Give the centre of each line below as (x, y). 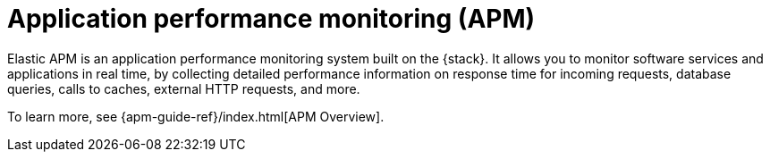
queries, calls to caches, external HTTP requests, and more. (184, 88)
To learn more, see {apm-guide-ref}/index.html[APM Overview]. (196, 116)
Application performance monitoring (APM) (271, 19)
